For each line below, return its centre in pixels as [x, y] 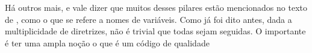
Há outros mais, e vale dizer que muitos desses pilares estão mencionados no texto [156, 7]
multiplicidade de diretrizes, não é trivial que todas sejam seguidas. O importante [155, 31]
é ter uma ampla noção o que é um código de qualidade [107, 42]
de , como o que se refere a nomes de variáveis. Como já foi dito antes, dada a [148, 19]
